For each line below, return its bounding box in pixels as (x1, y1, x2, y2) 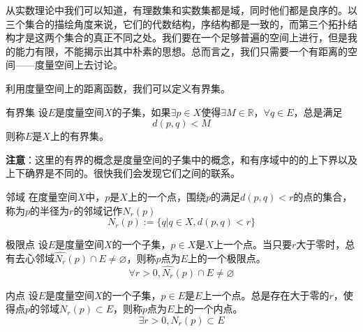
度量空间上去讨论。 (34, 57, 123, 72)
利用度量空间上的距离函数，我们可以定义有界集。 (6, 80, 230, 95)
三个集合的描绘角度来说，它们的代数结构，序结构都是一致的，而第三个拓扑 (6, 16, 348, 31)
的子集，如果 (112, 104, 171, 119)
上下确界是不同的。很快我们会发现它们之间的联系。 (6, 166, 240, 180)
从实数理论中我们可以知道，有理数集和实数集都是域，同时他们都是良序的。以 (6, 3, 357, 17)
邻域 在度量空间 (6, 189, 77, 203)
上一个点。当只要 (213, 237, 292, 252)
